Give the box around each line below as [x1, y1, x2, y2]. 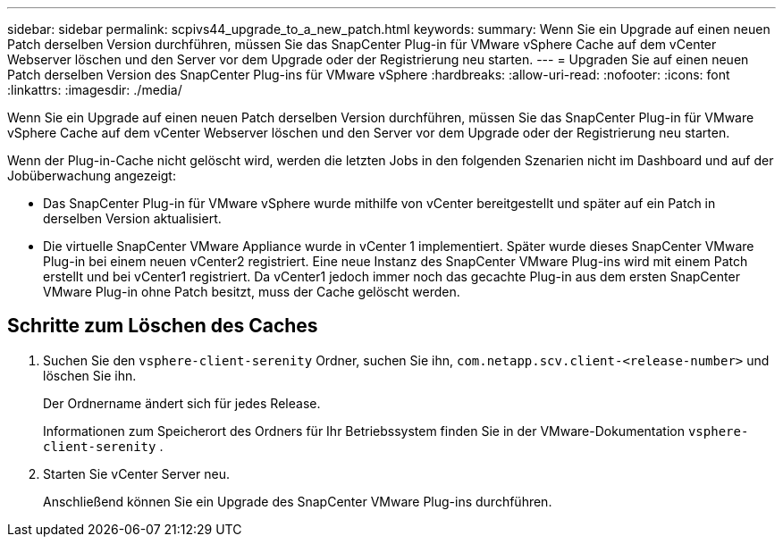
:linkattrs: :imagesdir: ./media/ [7, 82, 182, 97]
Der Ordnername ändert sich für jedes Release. [43, 395, 321, 411]
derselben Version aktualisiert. [43, 211, 222, 226]
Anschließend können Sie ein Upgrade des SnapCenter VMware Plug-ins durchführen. [43, 493, 552, 509]
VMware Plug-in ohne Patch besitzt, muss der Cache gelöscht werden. [43, 284, 460, 299]
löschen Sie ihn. [43, 367, 137, 383]
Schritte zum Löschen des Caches [7, 314, 318, 338]
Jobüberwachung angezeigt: [7, 168, 176, 183]
